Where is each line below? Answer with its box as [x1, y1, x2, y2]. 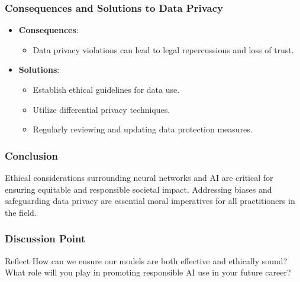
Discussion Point [5, 231, 86, 246]
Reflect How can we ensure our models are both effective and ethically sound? [5, 254, 288, 267]
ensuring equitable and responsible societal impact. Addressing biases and [5, 183, 272, 195]
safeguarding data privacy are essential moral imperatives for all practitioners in [5, 195, 295, 207]
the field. [5, 206, 37, 218]
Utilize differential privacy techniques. [33, 103, 170, 115]
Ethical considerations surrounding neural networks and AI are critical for [5, 171, 273, 183]
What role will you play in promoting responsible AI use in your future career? [5, 266, 291, 278]
